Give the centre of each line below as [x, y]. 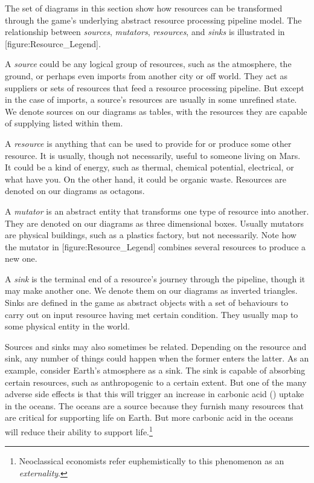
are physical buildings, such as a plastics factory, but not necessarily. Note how [151, 235]
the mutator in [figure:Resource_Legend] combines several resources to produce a [155, 246]
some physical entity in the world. [68, 326]
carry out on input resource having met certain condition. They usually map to [152, 314]
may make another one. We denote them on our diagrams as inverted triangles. [151, 290]
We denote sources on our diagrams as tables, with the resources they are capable [156, 111]
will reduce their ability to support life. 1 [79, 431]
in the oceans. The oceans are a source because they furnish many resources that [154, 405]
